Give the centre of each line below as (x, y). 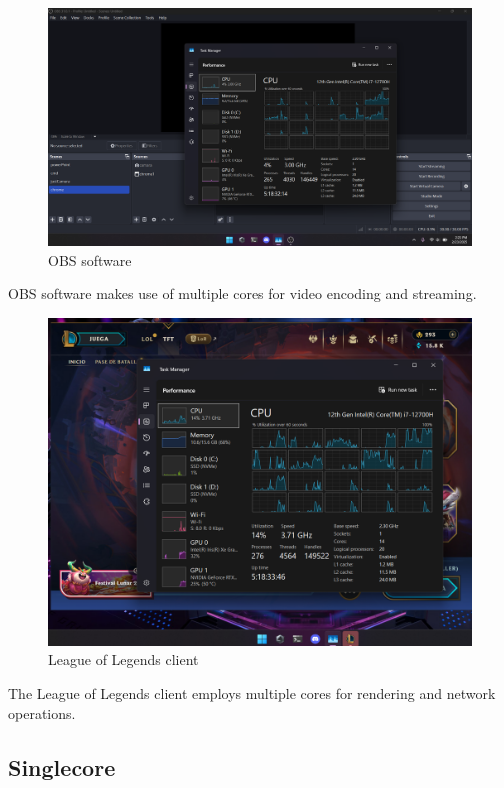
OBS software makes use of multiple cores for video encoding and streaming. (242, 293)
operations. (42, 712)
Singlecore (62, 766)
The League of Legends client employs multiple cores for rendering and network (252, 692)
